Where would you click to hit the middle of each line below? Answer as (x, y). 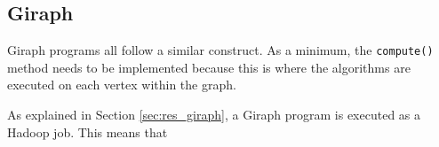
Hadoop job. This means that (88, 132)
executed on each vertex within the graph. (122, 85)
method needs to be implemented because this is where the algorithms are (209, 67)
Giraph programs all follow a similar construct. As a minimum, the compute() (220, 50)
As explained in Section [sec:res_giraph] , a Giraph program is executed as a (214, 115)
